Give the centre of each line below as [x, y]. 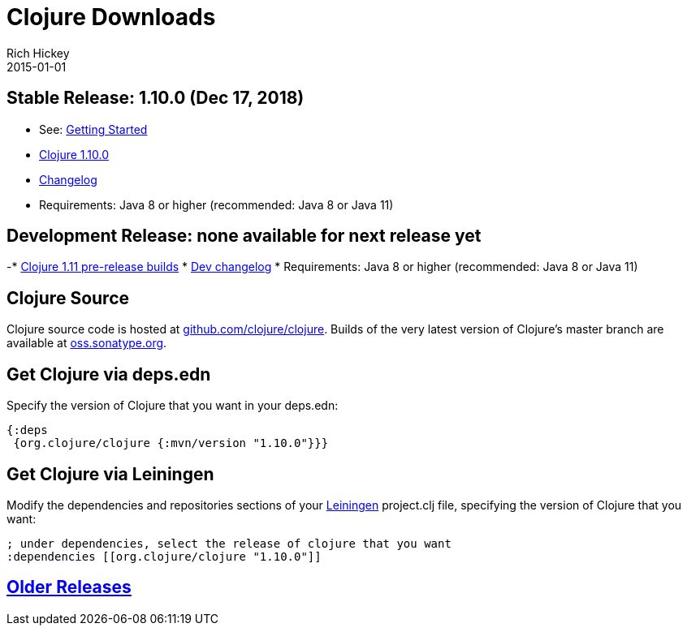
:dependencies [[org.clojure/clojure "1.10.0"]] [164, 556]
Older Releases [69, 587]
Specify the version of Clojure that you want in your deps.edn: [173, 406]
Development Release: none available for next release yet [244, 236]
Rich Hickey [38, 53]
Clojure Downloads [111, 17]
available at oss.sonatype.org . [87, 343]
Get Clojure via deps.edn [109, 374]
